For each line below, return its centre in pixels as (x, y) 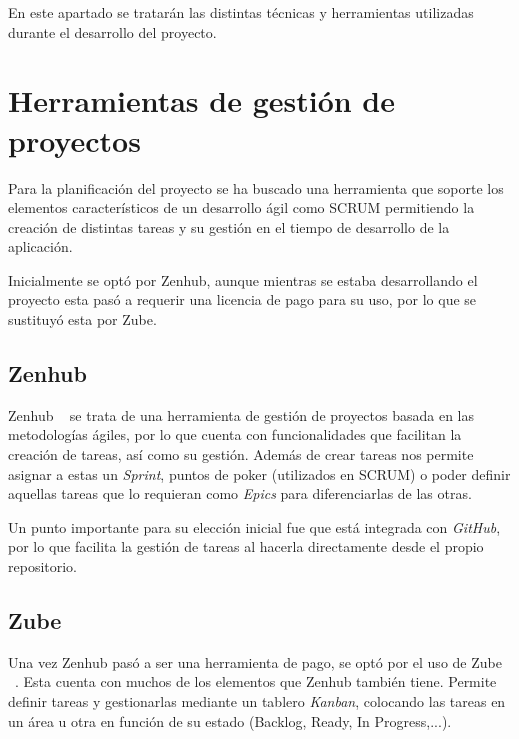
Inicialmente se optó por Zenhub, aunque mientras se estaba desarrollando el (243, 279)
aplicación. (40, 246)
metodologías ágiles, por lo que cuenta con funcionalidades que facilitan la (235, 434)
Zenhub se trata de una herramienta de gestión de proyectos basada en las (241, 414)
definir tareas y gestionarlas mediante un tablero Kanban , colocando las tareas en (257, 701)
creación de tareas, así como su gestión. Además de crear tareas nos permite (241, 454)
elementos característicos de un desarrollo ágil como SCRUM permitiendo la (241, 207)
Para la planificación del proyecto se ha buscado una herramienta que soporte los (256, 187)
